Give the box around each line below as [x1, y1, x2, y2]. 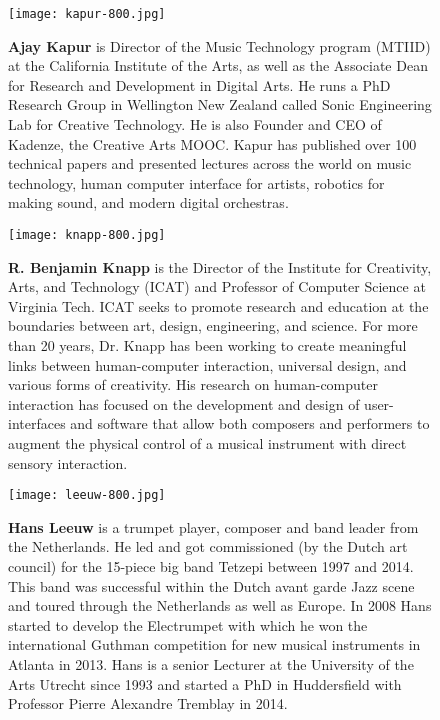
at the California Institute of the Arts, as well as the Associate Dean [8, 55, 428, 76]
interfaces [8, 413, 66, 434]
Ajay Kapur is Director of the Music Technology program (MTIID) [8, 35, 431, 56]
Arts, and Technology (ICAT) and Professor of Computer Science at [8, 276, 426, 297]
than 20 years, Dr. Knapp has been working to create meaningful [8, 335, 407, 356]
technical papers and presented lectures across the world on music [8, 153, 412, 174]
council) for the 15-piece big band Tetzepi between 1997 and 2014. [8, 556, 414, 577]
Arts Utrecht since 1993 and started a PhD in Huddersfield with [8, 673, 402, 694]
